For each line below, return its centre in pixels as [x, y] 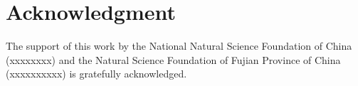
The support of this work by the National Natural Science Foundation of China [179, 46]
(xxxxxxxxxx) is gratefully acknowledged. [96, 74]
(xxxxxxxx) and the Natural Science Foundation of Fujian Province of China [173, 59]
